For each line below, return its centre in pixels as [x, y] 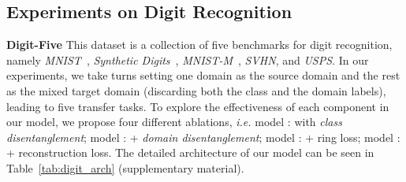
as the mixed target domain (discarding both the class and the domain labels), [196, 90]
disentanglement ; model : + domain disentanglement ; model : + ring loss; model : [203, 137]
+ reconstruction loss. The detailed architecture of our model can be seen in [190, 152]
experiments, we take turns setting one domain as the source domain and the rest [203, 75]
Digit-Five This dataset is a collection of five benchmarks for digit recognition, [199, 45]
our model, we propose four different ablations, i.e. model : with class [174, 122]
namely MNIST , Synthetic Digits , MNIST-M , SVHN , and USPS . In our [188, 59]
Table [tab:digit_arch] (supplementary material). [125, 167]
